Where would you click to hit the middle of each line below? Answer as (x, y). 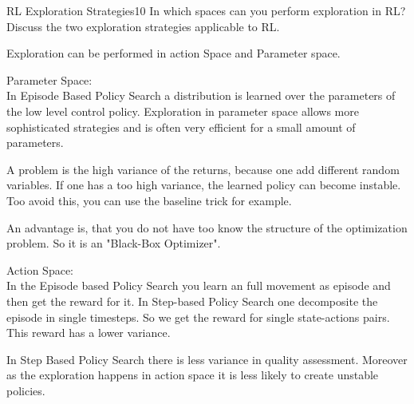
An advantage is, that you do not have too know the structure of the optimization (207, 227)
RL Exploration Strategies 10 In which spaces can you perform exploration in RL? (206, 10)
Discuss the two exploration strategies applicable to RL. (143, 26)
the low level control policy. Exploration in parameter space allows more (183, 111)
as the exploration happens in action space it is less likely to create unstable (193, 375)
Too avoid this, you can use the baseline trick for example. (149, 200)
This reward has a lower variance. (89, 333)
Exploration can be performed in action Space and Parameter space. (173, 53)
